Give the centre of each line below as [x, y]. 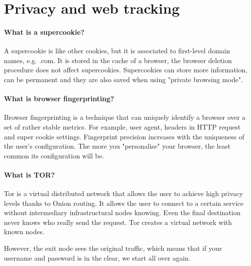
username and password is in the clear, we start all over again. [97, 257]
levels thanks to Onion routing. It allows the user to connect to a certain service [124, 203]
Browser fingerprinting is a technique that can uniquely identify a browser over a [125, 117]
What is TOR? [30, 174]
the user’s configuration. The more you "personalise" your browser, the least [117, 146]
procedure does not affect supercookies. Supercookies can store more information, [126, 70]
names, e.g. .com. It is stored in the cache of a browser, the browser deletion [118, 60]
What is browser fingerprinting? [59, 99]
